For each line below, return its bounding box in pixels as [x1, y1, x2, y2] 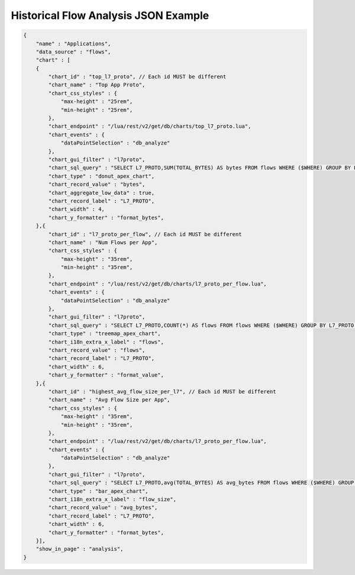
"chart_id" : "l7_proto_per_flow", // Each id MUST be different [48, 231, 242, 237]
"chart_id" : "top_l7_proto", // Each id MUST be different [48, 73, 227, 80]
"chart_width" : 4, [48, 206, 105, 213]
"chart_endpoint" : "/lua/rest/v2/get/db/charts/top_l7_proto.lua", [48, 123, 251, 130]
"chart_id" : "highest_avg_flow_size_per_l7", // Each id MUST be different [48, 388, 276, 395]
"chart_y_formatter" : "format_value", [48, 372, 164, 378]
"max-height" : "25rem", [60, 98, 133, 105]
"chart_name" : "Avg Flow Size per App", [48, 397, 170, 403]
